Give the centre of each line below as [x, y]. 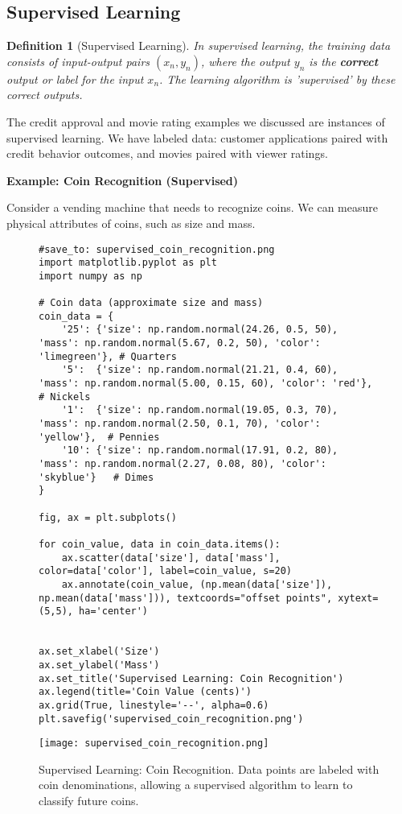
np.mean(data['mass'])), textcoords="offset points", [186, 598]
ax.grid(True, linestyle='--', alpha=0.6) [154, 705]
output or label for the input [75, 79]
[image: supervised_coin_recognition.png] [154, 744]
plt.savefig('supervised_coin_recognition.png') [171, 719]
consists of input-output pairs [78, 61]
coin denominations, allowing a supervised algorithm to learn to [196, 785]
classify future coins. [89, 801]
